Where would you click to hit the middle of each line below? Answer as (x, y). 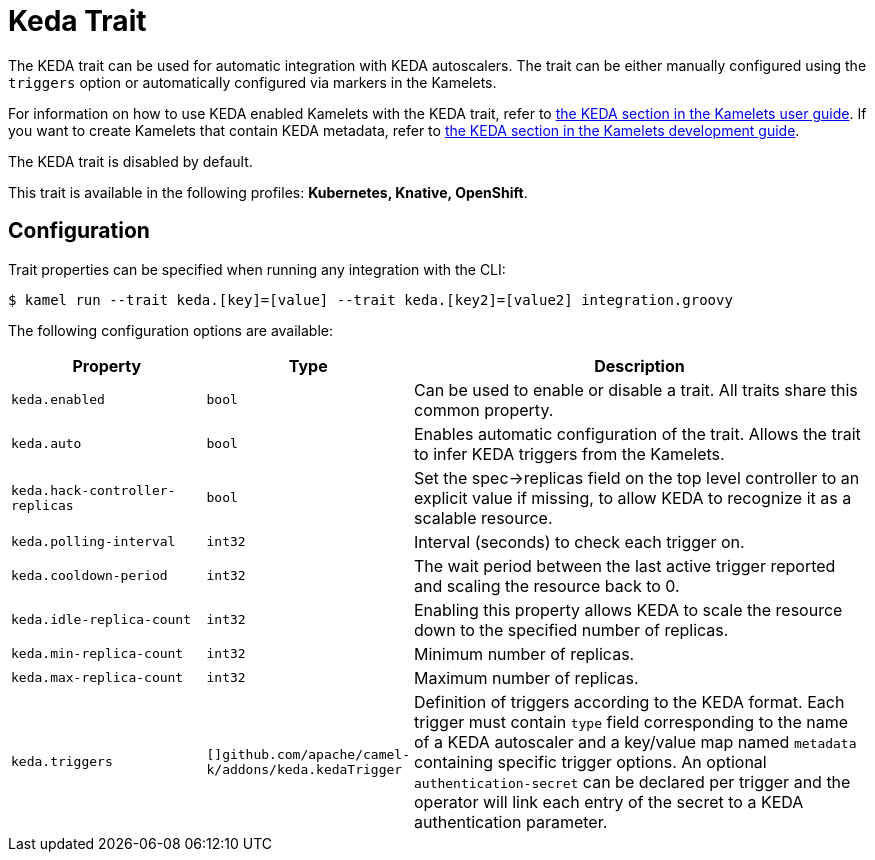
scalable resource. (483, 517)
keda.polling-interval (93, 542)
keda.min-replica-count (97, 654)
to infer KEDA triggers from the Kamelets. (569, 453)
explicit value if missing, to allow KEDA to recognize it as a (632, 497)
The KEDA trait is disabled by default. (130, 161)
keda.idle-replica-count (101, 620)
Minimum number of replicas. (524, 653)
